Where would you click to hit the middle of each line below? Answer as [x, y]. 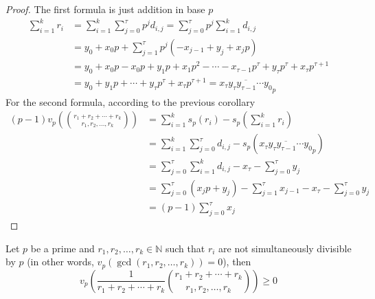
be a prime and [62, 248]
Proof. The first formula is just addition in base [105, 9]
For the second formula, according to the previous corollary [130, 101]
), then [237, 262]
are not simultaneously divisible [285, 248]
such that [185, 248]
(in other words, [60, 262]
